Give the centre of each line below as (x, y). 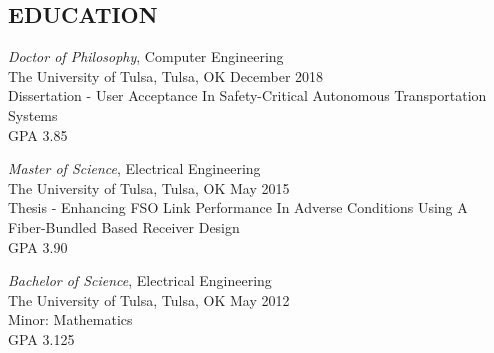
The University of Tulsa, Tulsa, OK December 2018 (166, 75)
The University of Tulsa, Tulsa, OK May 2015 (149, 187)
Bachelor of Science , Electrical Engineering (140, 280)
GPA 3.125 (41, 338)
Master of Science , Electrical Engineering (134, 168)
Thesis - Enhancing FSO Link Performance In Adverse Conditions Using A (238, 207)
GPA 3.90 (38, 246)
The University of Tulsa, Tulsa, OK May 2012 (149, 299)
